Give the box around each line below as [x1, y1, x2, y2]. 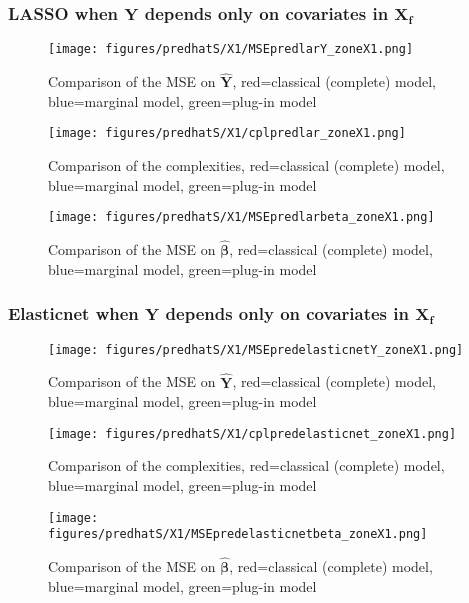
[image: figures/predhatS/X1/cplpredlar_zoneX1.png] [48, 126, 406, 141]
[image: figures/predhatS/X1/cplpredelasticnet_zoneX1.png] [48, 426, 457, 441]
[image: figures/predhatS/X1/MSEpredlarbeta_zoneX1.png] [48, 210, 435, 225]
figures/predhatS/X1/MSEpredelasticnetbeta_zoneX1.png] [48, 527, 428, 542]
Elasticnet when [8, 301, 139, 326]
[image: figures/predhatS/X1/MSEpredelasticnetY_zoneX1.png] [48, 342, 464, 357]
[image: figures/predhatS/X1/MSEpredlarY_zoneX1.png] [48, 42, 414, 57]
